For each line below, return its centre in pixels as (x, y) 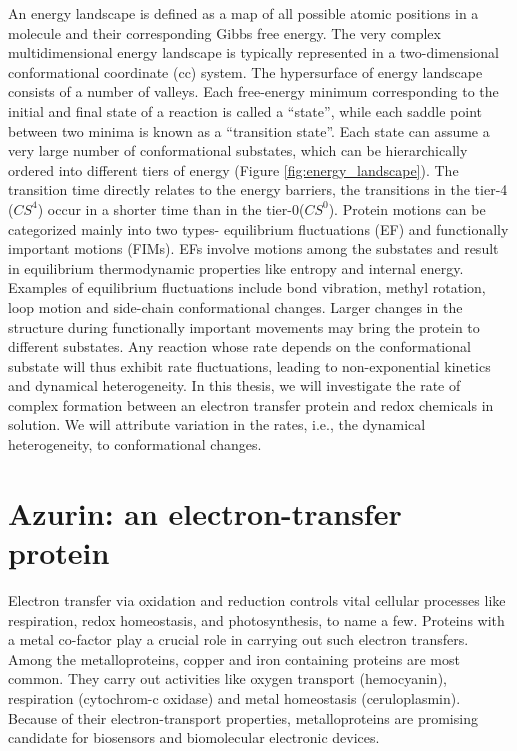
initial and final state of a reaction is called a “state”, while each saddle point (245, 110)
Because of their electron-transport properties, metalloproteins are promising (243, 717)
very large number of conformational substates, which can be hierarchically (238, 150)
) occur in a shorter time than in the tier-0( (171, 208)
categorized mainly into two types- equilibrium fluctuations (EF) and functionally (258, 228)
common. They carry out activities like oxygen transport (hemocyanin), (227, 678)
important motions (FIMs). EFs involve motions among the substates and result (253, 248)
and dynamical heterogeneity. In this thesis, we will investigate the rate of (234, 385)
